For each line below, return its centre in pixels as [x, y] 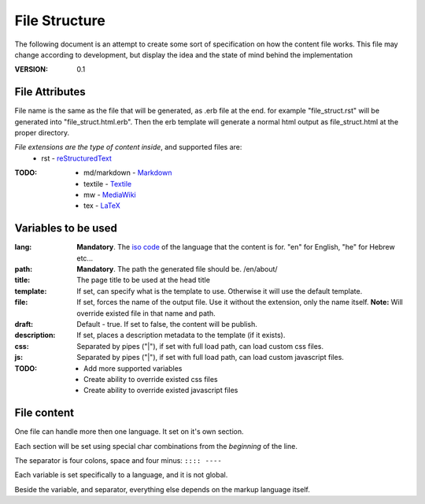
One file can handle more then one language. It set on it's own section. [129, 432]
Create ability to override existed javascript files [161, 391]
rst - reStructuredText [76, 158]
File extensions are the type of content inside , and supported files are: [128, 147]
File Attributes [50, 92]
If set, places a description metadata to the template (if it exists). [181, 335]
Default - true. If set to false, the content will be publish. [167, 324]
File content [44, 413]
